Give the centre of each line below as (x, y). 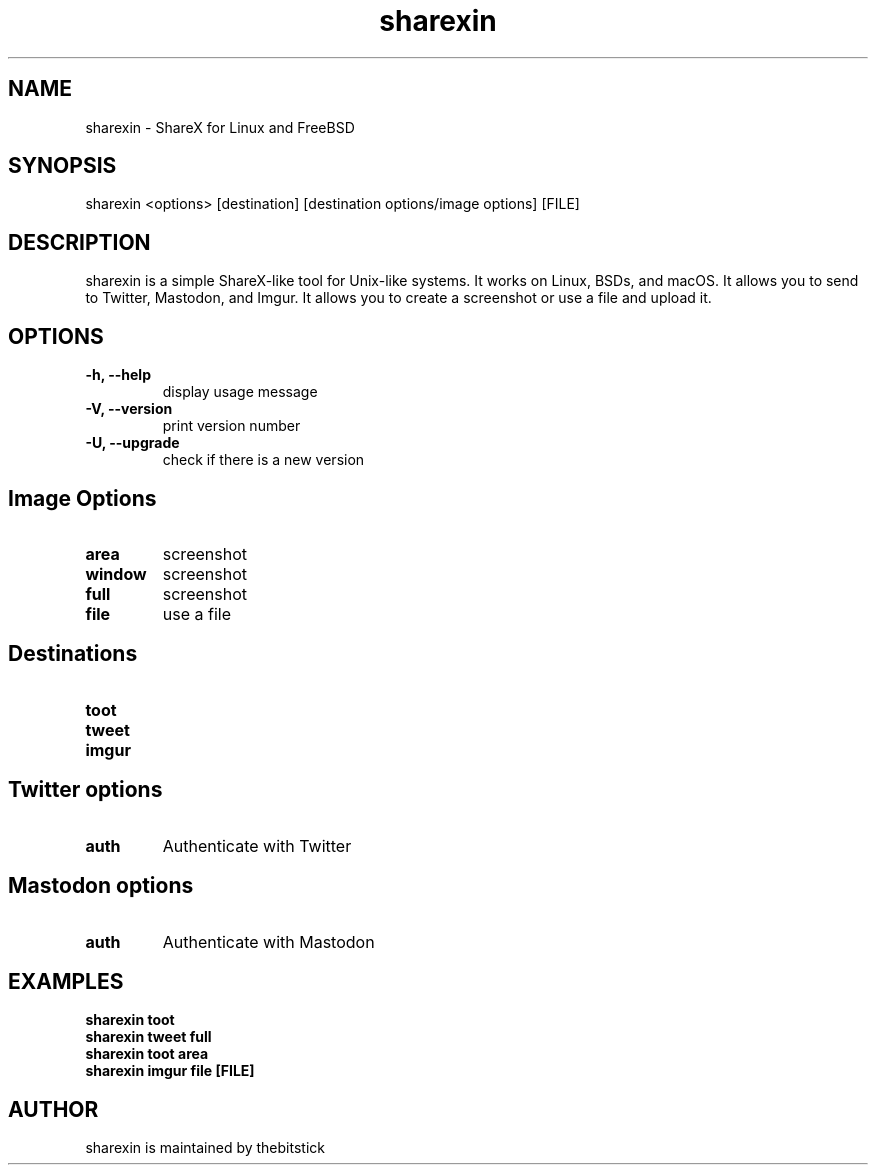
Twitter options (85, 790)
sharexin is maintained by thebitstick (205, 1148)
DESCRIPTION (79, 242)
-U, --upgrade (132, 443)
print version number (231, 426)
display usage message (240, 392)
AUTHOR (53, 1109)
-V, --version (129, 409)
